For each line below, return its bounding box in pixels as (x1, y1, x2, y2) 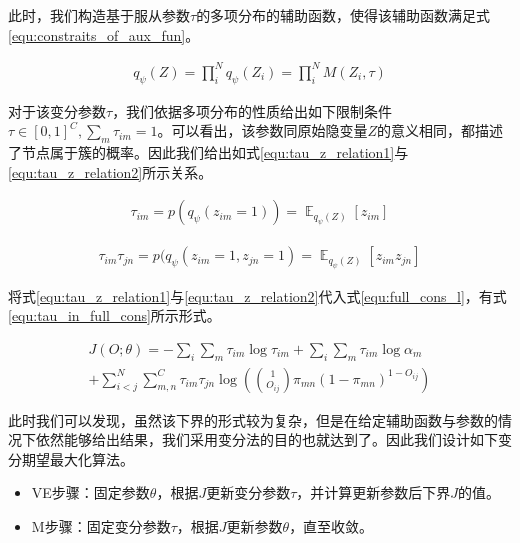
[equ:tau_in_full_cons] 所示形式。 (8, 305, 221, 326)
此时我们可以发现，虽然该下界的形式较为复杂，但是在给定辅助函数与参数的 (8, 409, 498, 430)
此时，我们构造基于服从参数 (8, 5, 190, 25)
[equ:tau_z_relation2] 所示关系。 (8, 161, 213, 182)
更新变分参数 (206, 482, 291, 503)
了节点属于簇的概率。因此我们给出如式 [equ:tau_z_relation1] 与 (8, 141, 409, 162)
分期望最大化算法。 (8, 448, 134, 469)
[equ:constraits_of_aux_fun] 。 (8, 24, 200, 45)
